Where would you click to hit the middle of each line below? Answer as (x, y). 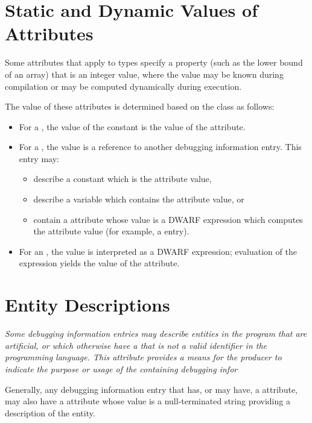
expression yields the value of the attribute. (99, 263)
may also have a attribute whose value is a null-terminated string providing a (148, 401)
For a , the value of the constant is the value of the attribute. (132, 126)
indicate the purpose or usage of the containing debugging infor (121, 368)
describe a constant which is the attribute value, (123, 179)
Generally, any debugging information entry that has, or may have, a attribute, (151, 389)
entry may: (39, 158)
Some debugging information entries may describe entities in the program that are (156, 334)
